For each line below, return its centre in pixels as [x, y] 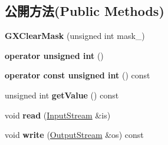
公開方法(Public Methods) [85, 11]
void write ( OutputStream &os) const [74, 135]
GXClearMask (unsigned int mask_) [75, 36]
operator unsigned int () [54, 55]
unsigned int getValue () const [62, 95]
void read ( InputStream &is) [58, 115]
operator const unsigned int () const [78, 75]
